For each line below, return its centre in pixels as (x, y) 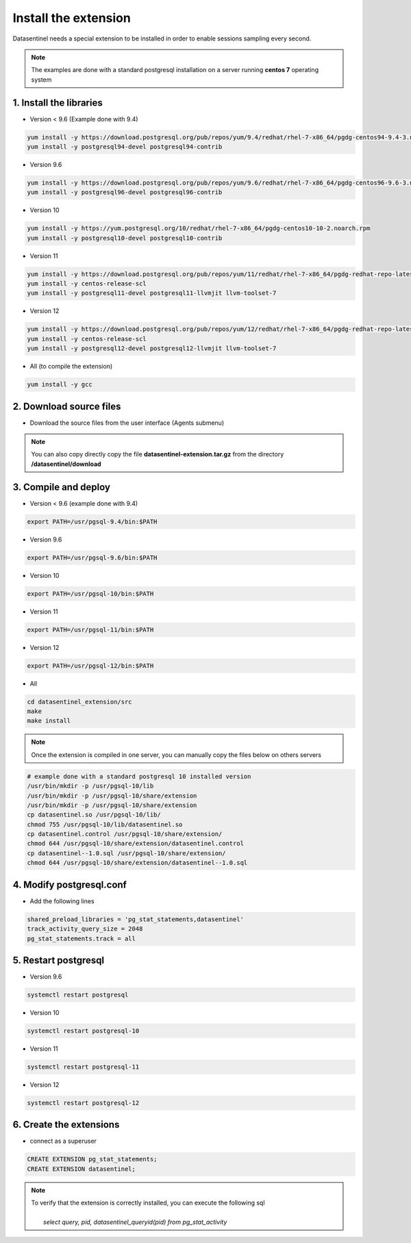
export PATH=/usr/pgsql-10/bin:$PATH (90, 593)
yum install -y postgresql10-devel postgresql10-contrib (125, 238)
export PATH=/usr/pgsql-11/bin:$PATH (90, 629)
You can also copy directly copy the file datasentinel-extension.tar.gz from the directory (158, 454)
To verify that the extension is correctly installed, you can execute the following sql (148, 1203)
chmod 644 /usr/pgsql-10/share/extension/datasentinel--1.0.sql (137, 863)
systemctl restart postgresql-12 (83, 1103)
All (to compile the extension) (71, 367)
